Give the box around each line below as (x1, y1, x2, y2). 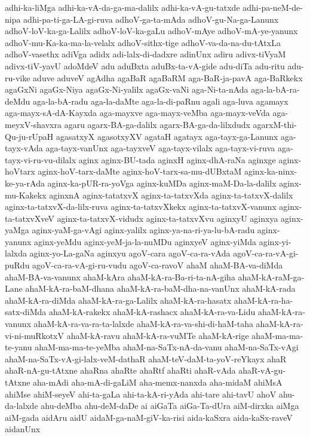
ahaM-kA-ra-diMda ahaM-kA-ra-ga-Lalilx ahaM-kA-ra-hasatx (5, 294, 232, 306)
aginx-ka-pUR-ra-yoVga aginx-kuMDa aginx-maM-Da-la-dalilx (47, 176, 277, 189)
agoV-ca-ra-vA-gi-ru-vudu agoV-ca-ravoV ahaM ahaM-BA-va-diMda (32, 259, 283, 271)
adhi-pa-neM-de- (243, 1, 303, 13)
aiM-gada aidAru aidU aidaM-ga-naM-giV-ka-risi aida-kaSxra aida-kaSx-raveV (5, 411, 293, 423)
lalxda (5, 247, 27, 259)
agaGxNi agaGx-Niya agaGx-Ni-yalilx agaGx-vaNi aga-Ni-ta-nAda (5, 83, 248, 96)
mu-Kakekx (5, 188, 47, 201)
